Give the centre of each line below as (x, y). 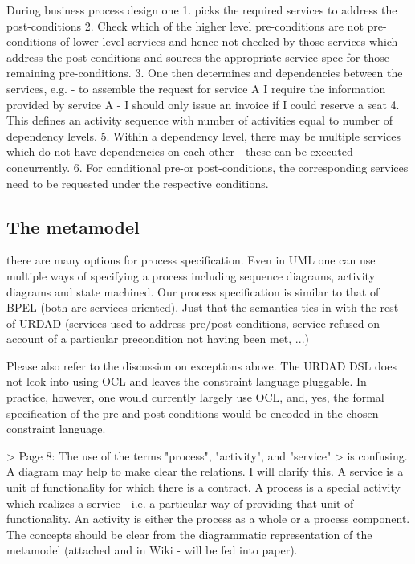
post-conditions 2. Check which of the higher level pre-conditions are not (185, 25)
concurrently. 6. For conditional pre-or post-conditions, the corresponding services (207, 167)
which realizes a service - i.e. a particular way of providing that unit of (180, 503)
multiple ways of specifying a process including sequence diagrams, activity (191, 275)
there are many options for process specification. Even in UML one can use (191, 260)
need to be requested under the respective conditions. (138, 183)
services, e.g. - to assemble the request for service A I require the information (196, 88)
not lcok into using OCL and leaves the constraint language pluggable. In (187, 381)
